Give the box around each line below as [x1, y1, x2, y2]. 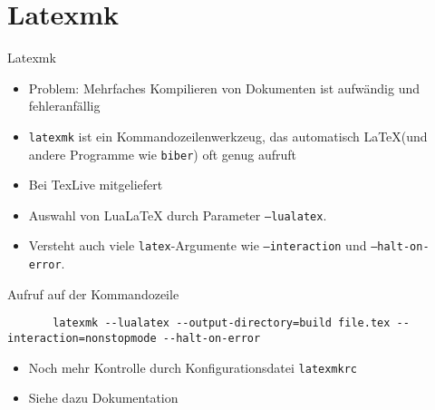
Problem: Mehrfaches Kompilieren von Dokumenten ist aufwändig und [28, 78, 420, 97]
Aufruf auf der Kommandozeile [7, 284, 179, 303]
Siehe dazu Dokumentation [28, 388, 179, 407]
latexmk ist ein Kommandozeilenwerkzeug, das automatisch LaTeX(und [28, 126, 428, 145]
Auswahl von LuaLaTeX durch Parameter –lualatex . [28, 205, 327, 224]
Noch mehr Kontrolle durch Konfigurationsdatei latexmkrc [28, 357, 357, 376]
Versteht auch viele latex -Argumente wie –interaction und [28, 236, 367, 255]
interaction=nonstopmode [7, 332, 157, 346]
